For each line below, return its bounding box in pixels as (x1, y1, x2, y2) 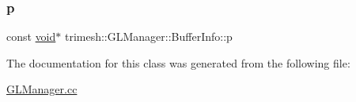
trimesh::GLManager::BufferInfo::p (64, 28, 233, 45)
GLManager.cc (6, 81, 78, 97)
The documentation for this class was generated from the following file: (6, 54, 350, 71)
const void (6, 28, 56, 45)
